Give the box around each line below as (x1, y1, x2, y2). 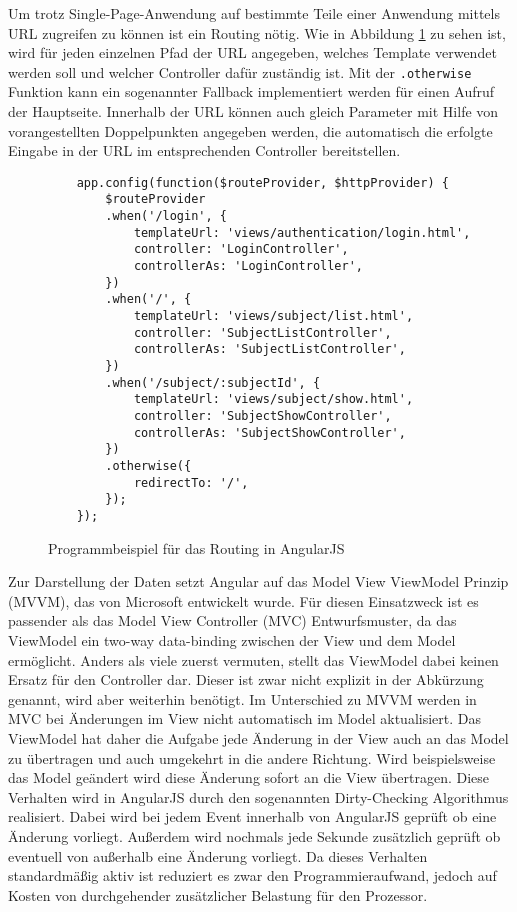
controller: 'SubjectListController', (133, 325, 392, 340)
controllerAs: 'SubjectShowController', (133, 425, 406, 440)
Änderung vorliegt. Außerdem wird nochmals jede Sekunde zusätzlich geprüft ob (8, 825, 501, 846)
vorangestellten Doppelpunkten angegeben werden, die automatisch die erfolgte (8, 120, 493, 141)
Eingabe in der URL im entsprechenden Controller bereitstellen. (8, 140, 401, 161)
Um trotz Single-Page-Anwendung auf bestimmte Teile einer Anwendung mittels (8, 3, 500, 23)
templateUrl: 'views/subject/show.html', (133, 392, 414, 407)
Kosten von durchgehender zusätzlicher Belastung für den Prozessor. (8, 884, 428, 905)
